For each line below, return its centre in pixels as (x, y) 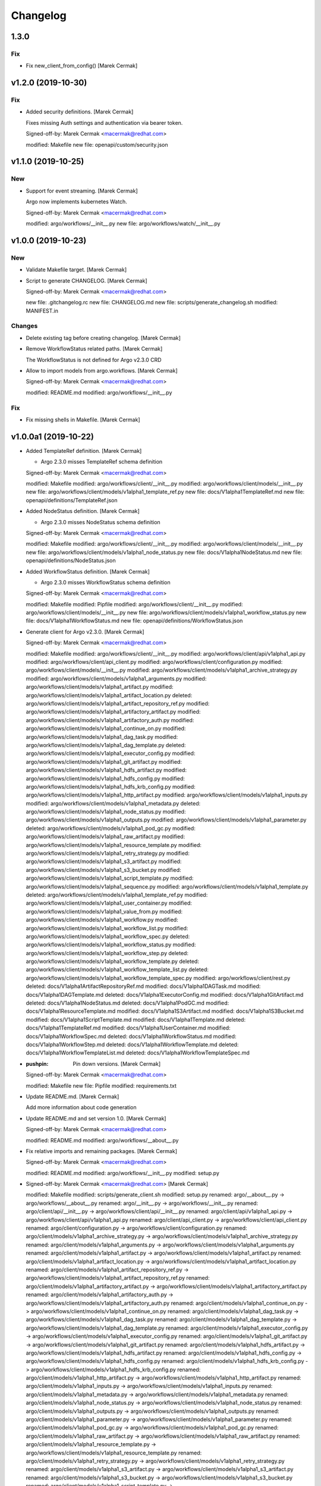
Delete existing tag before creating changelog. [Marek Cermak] (103, 338)
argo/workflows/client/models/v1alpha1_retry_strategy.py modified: (108, 854)
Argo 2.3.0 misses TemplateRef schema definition (102, 462)
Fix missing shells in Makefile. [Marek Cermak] (83, 420)
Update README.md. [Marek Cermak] (73, 1096)
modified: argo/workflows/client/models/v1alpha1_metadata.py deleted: (113, 803)
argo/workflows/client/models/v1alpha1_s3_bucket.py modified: (103, 870)
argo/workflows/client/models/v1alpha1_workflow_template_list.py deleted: (117, 969)
